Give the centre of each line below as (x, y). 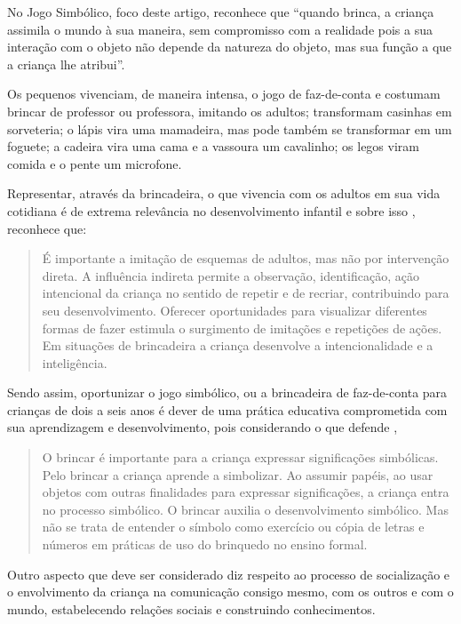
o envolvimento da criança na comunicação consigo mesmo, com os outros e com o (230, 592)
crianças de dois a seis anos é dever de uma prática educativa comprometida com (227, 409)
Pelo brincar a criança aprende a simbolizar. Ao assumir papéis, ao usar (238, 474)
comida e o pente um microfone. (95, 163)
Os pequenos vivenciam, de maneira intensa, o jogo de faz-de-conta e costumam (224, 94)
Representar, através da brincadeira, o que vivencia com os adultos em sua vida (224, 193)
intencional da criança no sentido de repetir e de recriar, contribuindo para (246, 293)
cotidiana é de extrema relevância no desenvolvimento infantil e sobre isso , (211, 210)
